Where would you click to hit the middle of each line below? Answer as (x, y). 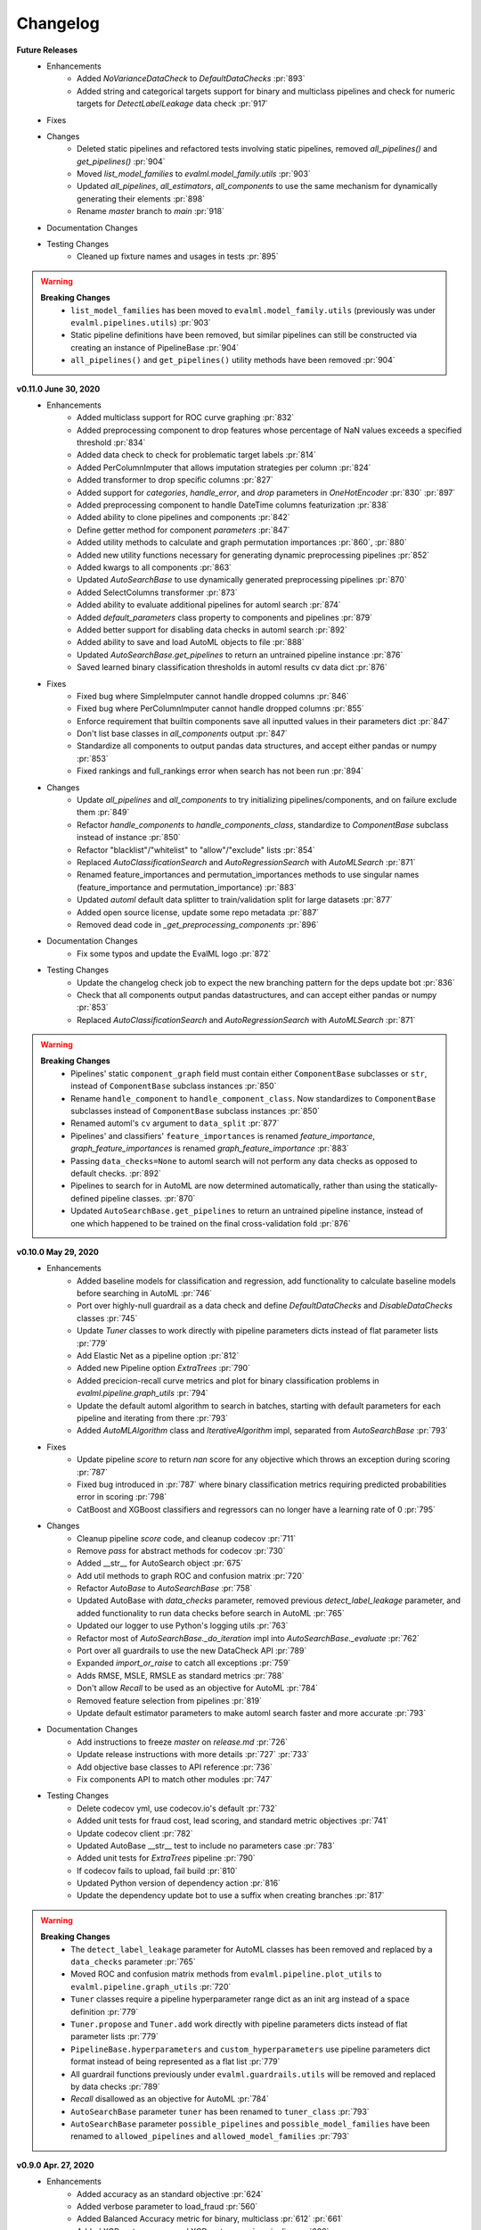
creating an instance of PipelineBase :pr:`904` (155, 347)
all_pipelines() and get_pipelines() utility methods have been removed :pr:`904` (233, 360)
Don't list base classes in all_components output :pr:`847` (183, 734)
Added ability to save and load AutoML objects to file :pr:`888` (191, 642)
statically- (420, 1185)
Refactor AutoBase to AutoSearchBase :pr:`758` (165, 1589)
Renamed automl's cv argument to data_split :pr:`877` (175, 1123)
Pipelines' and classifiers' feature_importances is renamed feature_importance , (223, 1136)
